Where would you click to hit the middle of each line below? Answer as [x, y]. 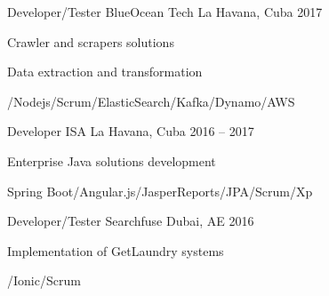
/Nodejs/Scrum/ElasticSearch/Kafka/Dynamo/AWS [151, 101]
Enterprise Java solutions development [112, 160]
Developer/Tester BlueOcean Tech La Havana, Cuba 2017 [165, 12]
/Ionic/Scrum [44, 280]
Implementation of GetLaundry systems [116, 250]
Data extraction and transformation [105, 72]
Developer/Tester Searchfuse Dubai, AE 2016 [131, 221]
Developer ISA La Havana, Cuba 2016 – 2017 [131, 131]
